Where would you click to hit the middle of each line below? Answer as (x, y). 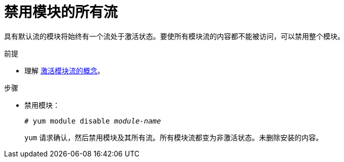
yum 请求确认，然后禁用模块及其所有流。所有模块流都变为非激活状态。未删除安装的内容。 (174, 137)
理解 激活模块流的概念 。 (64, 70)
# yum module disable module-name (93, 121)
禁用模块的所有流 (61, 12)
